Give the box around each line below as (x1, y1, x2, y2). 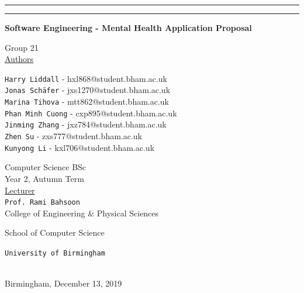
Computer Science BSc (5, 161, 87, 173)
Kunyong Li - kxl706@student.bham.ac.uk (5, 141, 155, 153)
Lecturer (5, 184, 35, 196)
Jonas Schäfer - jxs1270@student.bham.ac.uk (5, 84, 171, 96)
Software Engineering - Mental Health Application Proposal (5, 22, 252, 33)
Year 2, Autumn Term (5, 172, 84, 184)
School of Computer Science (5, 226, 105, 239)
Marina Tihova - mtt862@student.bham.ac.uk (5, 95, 169, 108)
